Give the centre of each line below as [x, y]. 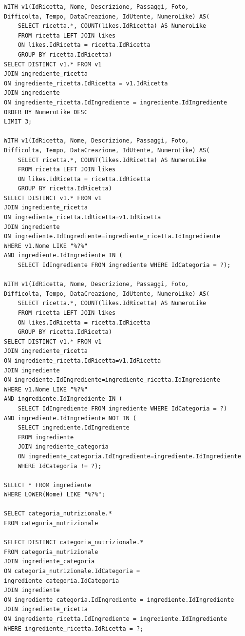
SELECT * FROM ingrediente [47, 485]
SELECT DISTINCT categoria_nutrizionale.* [74, 543]
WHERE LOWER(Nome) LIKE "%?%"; [55, 495]
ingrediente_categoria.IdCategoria [62, 581]
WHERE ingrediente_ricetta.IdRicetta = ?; [74, 628]
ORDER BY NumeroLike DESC [46, 112]
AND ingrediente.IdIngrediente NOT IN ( [70, 418]
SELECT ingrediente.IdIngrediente [74, 428]
